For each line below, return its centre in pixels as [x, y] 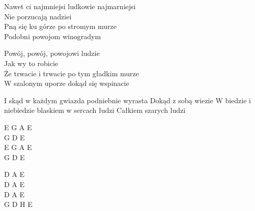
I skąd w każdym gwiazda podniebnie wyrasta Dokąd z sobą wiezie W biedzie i [127, 100]
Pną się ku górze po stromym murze [60, 26]
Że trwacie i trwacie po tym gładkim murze [72, 73]
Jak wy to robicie [31, 63]
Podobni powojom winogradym [53, 36]
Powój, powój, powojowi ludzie [52, 53]
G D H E [18, 204]
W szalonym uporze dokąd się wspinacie [67, 83]
